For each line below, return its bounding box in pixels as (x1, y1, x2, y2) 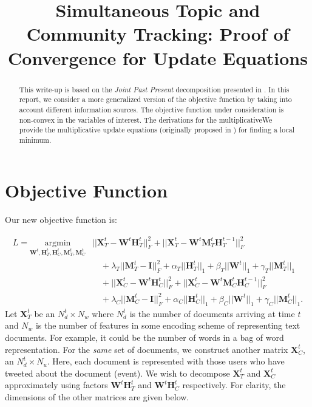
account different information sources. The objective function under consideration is (19, 104, 284, 114)
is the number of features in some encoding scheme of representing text (35, 319, 300, 332)
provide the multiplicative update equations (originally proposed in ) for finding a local (19, 125, 294, 135)
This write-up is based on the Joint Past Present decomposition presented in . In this (19, 84, 290, 94)
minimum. (19, 134, 52, 145)
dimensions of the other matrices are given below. (5, 390, 189, 403)
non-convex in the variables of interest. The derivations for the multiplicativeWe (19, 114, 273, 125)
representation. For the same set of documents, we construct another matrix (5, 343, 288, 355)
